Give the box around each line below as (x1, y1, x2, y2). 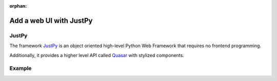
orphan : (9, 3, 27, 9)
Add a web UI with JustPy (9, 16, 93, 25)
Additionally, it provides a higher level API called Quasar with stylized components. (9, 52, 184, 58)
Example (9, 65, 32, 72)
